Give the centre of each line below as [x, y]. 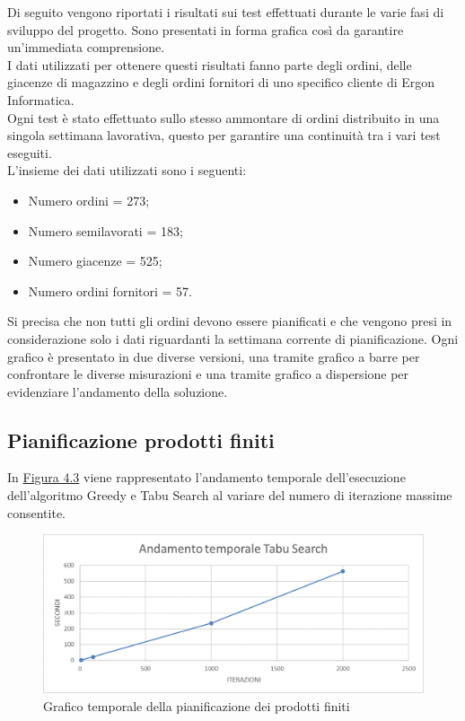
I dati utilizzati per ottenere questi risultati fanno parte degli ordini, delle [210, 64]
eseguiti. [30, 152]
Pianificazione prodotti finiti [141, 440]
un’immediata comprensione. [86, 47]
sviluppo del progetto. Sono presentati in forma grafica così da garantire [206, 29]
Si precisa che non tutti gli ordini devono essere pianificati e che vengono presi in [230, 321]
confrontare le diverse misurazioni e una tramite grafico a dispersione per [208, 374]
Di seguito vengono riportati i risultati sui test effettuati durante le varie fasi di [226, 12]
